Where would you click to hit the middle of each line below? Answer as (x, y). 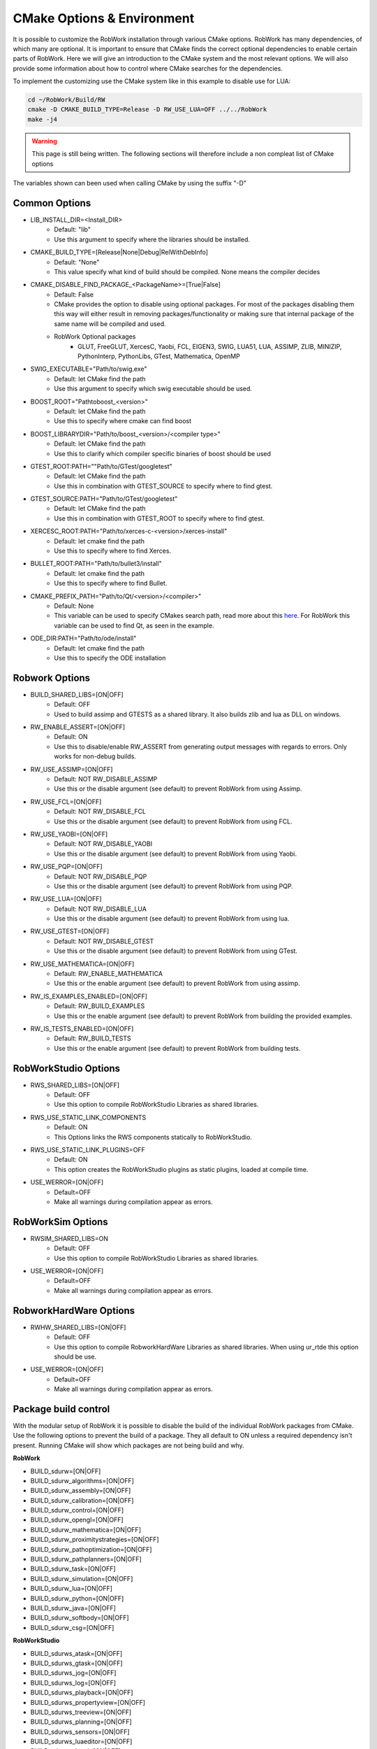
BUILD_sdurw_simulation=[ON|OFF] (82, 1578)
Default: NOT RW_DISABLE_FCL (100, 812)
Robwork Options (52, 678)
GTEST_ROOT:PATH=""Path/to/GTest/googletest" (101, 466)
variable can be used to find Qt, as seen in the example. (134, 625)
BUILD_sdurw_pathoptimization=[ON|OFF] (91, 1549)
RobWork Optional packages (95, 337)
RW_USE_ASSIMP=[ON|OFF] (72, 769)
